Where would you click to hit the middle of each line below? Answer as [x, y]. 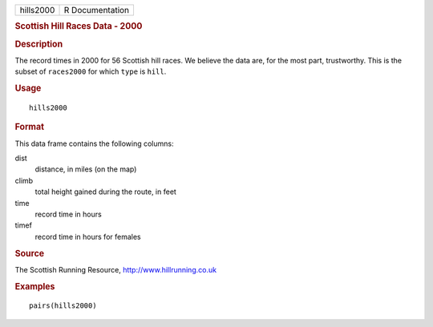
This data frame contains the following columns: [94, 143]
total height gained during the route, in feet [105, 192]
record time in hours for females [88, 236]
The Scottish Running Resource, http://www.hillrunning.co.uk [115, 269]
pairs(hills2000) [63, 306]
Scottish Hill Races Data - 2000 [79, 26]
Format [29, 127]
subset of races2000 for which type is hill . [91, 71]
